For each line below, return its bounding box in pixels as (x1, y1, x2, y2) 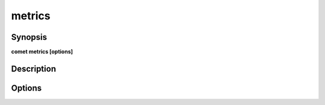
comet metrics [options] (11, 48, 73, 56)
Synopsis (11, 32, 48, 42)
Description (11, 63, 57, 74)
